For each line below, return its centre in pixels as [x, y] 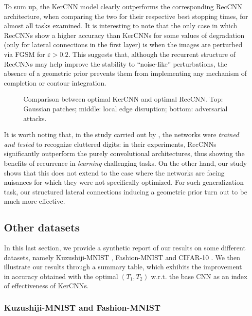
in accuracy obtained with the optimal [61, 276]
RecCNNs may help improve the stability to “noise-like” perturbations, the [116, 63]
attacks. [35, 118]
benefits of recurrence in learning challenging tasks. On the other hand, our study [126, 163]
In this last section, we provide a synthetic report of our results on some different [125, 248]
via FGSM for [25, 54]
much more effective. [35, 201]
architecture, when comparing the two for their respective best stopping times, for [126, 16]
